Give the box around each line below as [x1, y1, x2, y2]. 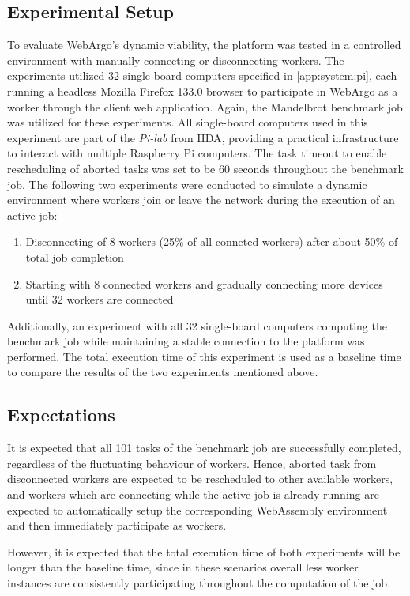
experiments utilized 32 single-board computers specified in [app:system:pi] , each [7, 67, 397, 84]
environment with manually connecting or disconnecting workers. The [7, 51, 344, 68]
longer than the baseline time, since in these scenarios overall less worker [7, 559, 359, 575]
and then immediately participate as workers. [7, 517, 227, 534]
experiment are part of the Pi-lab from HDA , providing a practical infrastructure [7, 129, 399, 145]
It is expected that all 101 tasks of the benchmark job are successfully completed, [7, 439, 401, 456]
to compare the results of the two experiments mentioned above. [7, 364, 318, 380]
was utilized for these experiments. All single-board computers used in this [7, 114, 368, 130]
